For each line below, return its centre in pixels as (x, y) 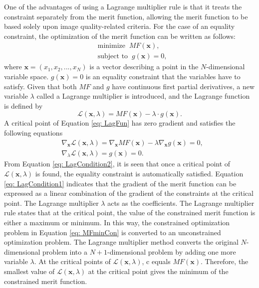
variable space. (26, 76)
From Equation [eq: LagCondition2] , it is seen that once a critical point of (117, 164)
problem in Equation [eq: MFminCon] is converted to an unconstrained (113, 232)
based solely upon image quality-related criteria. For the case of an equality (120, 26)
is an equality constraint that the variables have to (163, 76)
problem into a (65, 251)
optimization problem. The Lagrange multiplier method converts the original (121, 242)
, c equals (156, 261)
